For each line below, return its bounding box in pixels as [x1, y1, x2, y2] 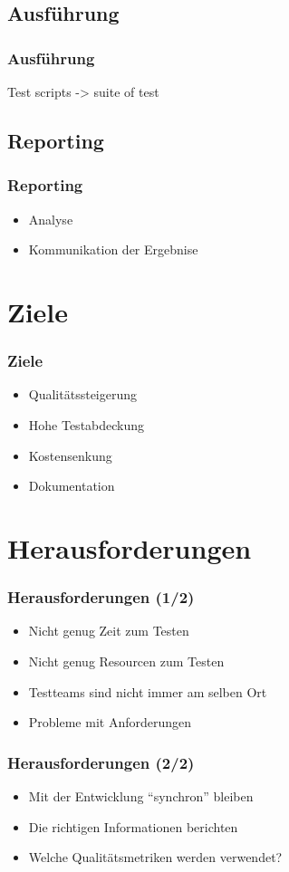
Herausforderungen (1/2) [7, 586, 195, 608]
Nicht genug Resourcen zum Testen [28, 651, 225, 670]
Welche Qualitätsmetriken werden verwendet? [28, 848, 283, 867]
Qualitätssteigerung [28, 385, 138, 404]
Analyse [28, 209, 73, 228]
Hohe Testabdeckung [28, 415, 145, 434]
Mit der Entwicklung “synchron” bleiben [28, 786, 254, 805]
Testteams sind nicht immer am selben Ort [28, 682, 267, 701]
